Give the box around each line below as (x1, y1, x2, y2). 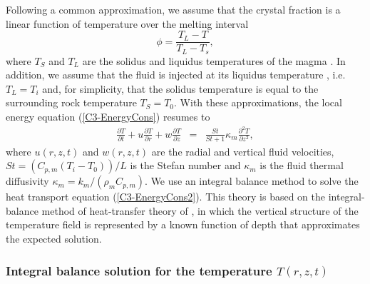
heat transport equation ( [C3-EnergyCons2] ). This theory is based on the (6, 189, 326, 204)
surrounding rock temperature (6, 95, 137, 110)
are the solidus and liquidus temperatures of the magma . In (82, 53, 346, 68)
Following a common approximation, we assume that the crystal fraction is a (6, 2, 341, 16)
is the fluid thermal (259, 158, 344, 173)
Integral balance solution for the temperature (6, 261, 272, 279)
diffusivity (6, 173, 49, 188)
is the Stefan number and (130, 158, 241, 173)
